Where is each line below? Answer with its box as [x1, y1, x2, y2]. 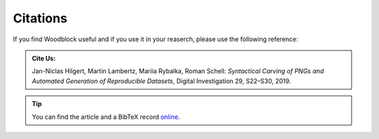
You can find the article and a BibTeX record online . [32, 112, 180, 121]
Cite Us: [32, 54, 56, 62]
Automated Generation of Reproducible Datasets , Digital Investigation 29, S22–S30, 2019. [32, 77, 291, 85]
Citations [13, 10, 68, 26]
